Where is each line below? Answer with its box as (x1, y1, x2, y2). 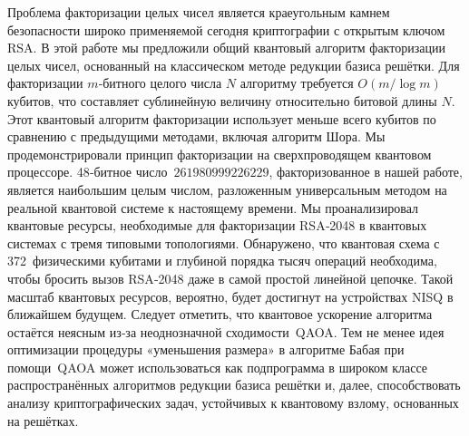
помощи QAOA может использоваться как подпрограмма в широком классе (7, 357, 428, 376)
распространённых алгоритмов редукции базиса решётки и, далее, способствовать (7, 375, 461, 394)
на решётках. (7, 411, 79, 430)
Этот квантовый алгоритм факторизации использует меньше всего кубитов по (7, 109, 436, 128)
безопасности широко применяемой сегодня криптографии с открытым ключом (7, 20, 445, 39)
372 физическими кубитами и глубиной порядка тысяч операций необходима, (7, 251, 437, 270)
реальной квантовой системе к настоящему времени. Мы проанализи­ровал (7, 198, 419, 217)
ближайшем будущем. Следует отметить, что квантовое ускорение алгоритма (7, 305, 433, 324)
